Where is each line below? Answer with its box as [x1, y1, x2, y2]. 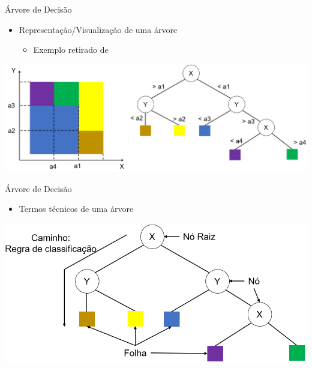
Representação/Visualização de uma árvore [19, 23, 178, 35]
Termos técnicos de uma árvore [19, 202, 134, 215]
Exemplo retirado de [33, 43, 109, 56]
